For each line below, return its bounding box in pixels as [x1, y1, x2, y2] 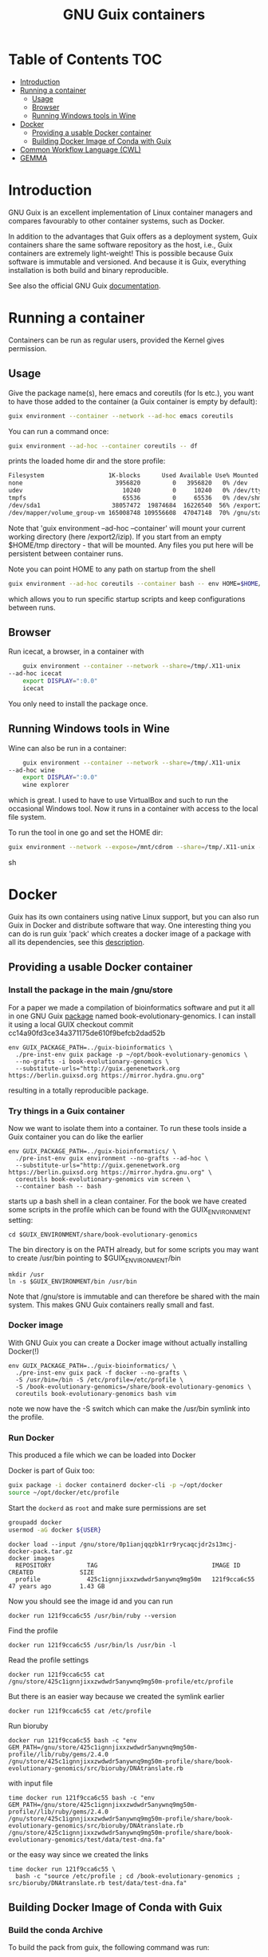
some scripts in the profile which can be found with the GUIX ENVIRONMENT [8, 1204, 251, 1216]
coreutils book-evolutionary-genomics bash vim [15, 1390, 177, 1398]
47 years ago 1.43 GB [8, 1582, 105, 1590]
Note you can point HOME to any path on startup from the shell [8, 564, 215, 574]
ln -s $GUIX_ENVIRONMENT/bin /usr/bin [8, 1277, 137, 1286]
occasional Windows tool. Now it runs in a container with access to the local [8, 804, 258, 813]
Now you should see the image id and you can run [8, 1596, 174, 1606]
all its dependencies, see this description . [8, 937, 145, 947]
